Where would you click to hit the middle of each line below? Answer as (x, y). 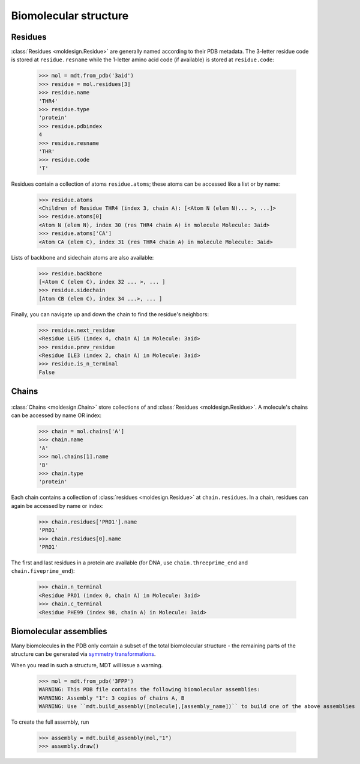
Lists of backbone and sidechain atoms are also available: (82, 257)
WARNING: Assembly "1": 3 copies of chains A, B (112, 698)
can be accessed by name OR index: (56, 415)
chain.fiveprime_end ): (43, 571)
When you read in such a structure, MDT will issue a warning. (87, 665)
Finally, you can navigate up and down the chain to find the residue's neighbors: (110, 314)
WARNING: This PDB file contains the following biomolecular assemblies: (149, 689)
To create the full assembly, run (50, 722)
